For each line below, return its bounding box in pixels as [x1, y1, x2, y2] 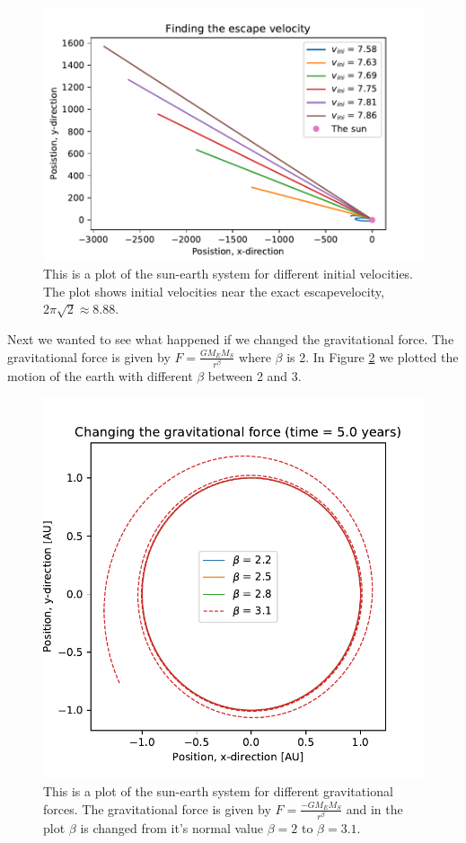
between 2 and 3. [207, 366, 302, 385]
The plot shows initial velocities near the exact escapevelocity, [43, 281, 384, 300]
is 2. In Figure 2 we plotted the [286, 347, 459, 366]
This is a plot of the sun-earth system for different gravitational [43, 781, 393, 800]
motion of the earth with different [7, 366, 193, 385]
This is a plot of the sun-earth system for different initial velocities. [43, 264, 414, 283]
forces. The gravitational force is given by [43, 799, 271, 818]
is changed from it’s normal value [80, 818, 264, 837]
